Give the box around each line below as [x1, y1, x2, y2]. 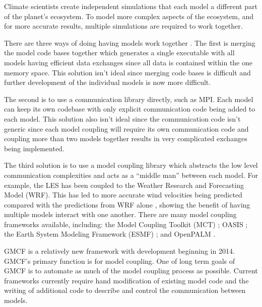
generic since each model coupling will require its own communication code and [4, 123, 249, 134]
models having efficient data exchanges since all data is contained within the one [4, 57, 252, 67]
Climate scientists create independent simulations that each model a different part [4, 1, 257, 11]
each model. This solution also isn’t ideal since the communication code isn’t [4, 113, 241, 124]
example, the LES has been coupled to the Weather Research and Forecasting [4, 179, 244, 190]
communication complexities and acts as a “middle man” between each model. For [4, 169, 258, 180]
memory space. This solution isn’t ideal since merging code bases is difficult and [4, 67, 251, 77]
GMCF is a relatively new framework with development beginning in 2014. [4, 246, 235, 256]
